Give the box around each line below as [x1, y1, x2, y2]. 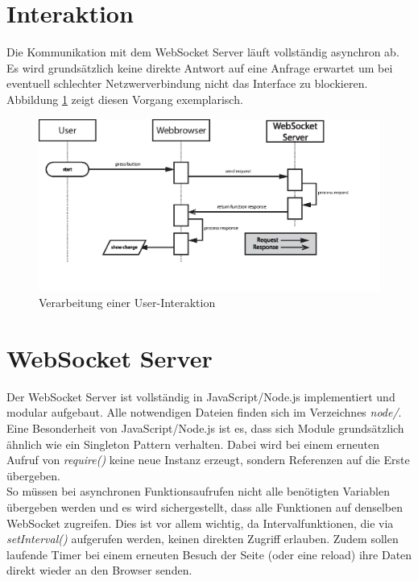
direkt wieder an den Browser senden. [6, 562, 192, 579]
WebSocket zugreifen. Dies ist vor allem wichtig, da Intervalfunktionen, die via [6, 514, 394, 531]
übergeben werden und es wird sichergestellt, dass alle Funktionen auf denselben [6, 499, 403, 516]
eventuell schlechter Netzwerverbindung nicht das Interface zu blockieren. [6, 75, 368, 92]
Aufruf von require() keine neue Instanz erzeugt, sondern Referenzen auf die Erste [6, 451, 410, 468]
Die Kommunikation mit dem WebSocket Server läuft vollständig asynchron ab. [6, 44, 399, 60]
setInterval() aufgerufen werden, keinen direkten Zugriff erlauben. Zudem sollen [6, 530, 399, 547]
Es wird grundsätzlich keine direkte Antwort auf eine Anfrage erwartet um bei [6, 59, 393, 76]
